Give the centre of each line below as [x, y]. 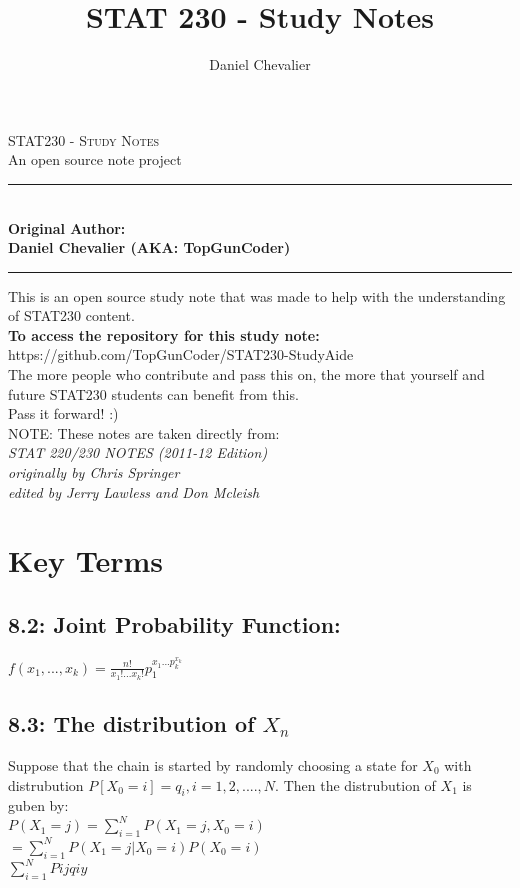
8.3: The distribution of [131, 723]
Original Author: [67, 227]
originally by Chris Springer [94, 472]
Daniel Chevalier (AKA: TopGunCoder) [149, 247]
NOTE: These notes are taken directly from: [144, 432]
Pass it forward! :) [63, 413]
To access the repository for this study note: [164, 334]
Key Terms [85, 560]
